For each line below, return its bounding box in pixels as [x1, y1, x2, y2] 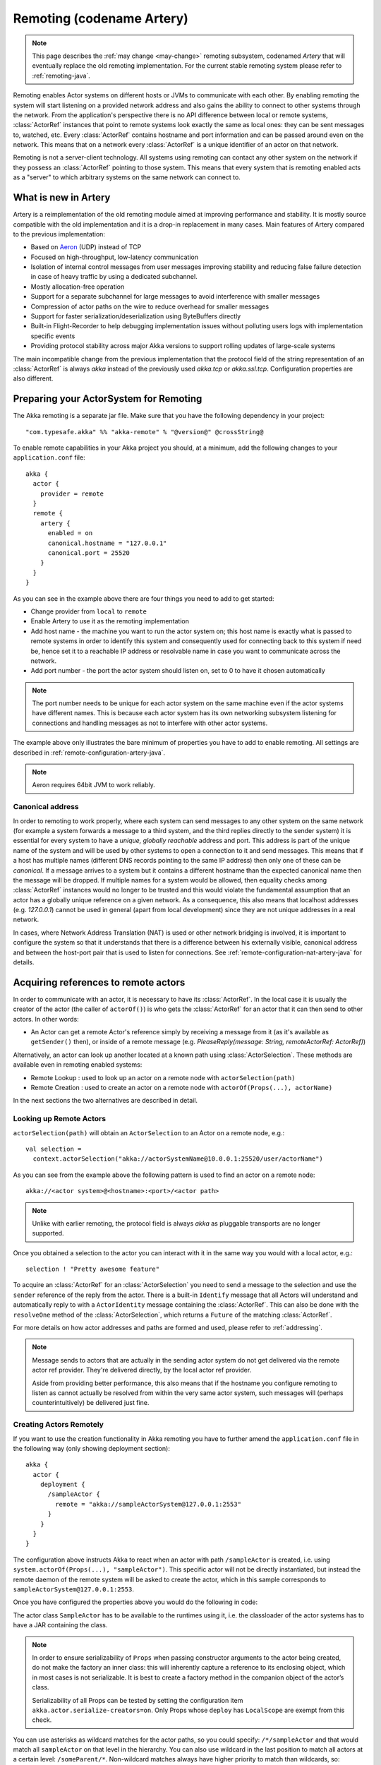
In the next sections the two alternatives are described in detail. [13, 1096, 198, 1105]
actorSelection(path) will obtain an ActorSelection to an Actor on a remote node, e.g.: [13, 1128, 285, 1137]
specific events [30, 332, 75, 340]
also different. [13, 374, 54, 383]
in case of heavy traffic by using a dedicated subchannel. [30, 273, 198, 281]
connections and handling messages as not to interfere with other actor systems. [32, 719, 268, 727]
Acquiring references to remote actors [13, 976, 186, 988]
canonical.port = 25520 [47, 549, 131, 557]
